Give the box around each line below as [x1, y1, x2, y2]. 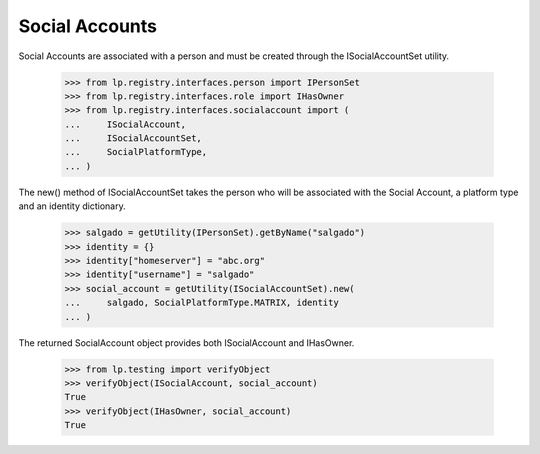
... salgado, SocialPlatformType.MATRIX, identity [64, 297, 339, 309]
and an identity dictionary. [18, 200, 126, 212]
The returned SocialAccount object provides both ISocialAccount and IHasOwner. [18, 336, 355, 349]
